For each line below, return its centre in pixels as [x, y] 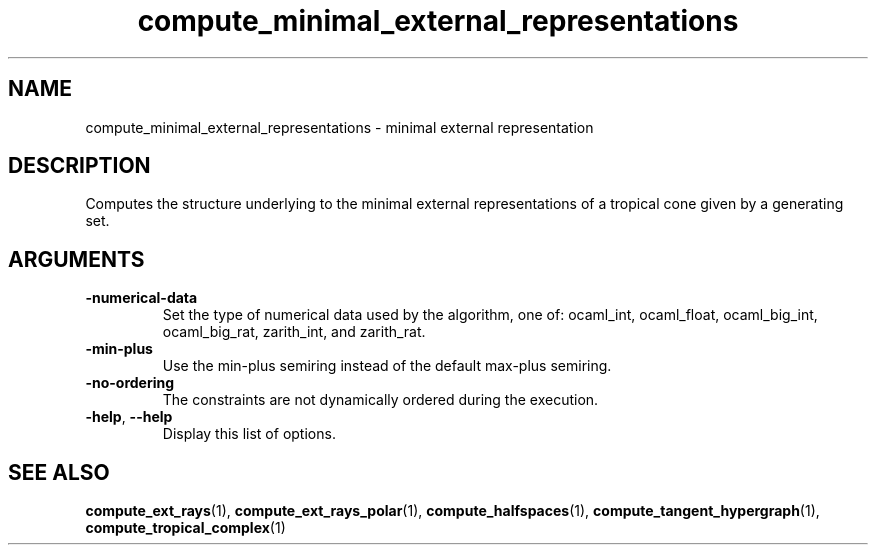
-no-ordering [130, 383]
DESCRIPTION [79, 166]
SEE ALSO [59, 472]
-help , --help [129, 417]
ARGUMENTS [76, 259]
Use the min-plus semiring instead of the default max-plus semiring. [387, 366]
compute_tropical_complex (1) [185, 528]
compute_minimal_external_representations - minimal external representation [339, 127]
